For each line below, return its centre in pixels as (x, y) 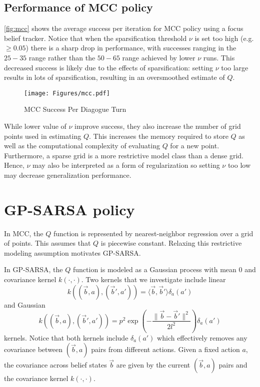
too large (235, 67)
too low (239, 165)
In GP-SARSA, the (33, 269)
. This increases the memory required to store (158, 136)
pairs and (233, 365)
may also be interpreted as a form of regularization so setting (126, 165)
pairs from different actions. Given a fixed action (165, 349)
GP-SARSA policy (69, 209)
